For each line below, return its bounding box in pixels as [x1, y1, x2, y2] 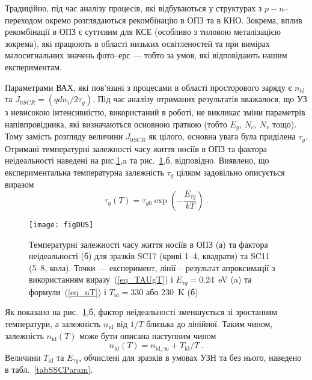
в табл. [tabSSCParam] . [5, 363, 93, 376]
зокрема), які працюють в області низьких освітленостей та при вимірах [5, 37, 270, 49]
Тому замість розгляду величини [5, 130, 123, 142]
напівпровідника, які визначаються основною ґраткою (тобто [5, 117, 227, 130]
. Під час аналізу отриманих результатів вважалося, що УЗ [92, 93, 307, 105]
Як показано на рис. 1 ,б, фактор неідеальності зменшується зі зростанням [5, 305, 278, 318]
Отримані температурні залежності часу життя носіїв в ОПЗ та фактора [5, 142, 267, 155]
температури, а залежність [5, 317, 101, 329]
